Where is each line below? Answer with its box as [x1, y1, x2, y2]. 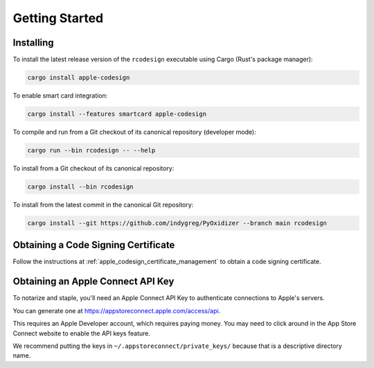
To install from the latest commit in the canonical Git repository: [12, 200, 194, 209]
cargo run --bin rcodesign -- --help [27, 146, 156, 154]
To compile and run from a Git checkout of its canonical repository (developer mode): [12, 128, 256, 136]
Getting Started [12, 10, 104, 26]
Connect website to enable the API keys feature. [12, 329, 150, 338]
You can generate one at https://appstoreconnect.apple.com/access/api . [12, 306, 221, 315]
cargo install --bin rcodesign [27, 182, 134, 191]
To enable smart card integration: [12, 91, 108, 100]
